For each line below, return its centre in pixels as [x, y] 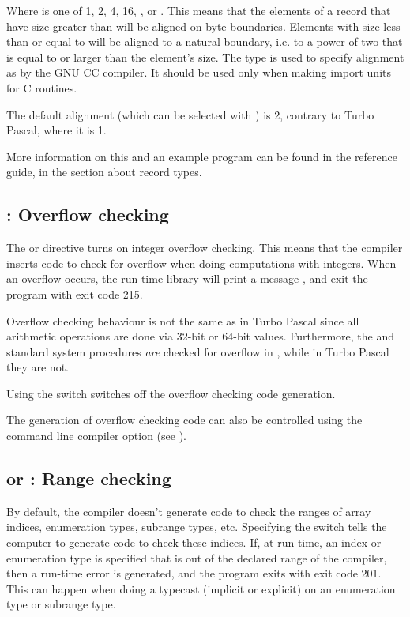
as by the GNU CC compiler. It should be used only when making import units [199, 72]
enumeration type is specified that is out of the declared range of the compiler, [197, 557]
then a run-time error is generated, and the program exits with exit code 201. [194, 573]
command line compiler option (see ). [96, 436]
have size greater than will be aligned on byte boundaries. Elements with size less [203, 26]
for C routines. [42, 87]
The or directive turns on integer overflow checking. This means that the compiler [205, 248]
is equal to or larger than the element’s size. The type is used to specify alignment [205, 56]
